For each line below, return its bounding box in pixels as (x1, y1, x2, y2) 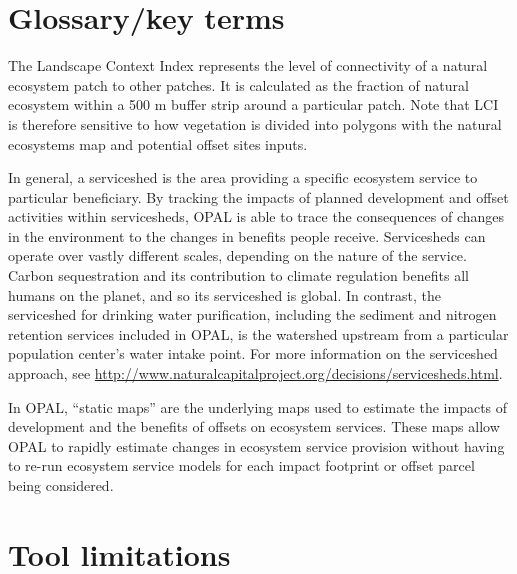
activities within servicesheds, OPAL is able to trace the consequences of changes (8, 206, 505, 227)
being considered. (8, 475, 114, 495)
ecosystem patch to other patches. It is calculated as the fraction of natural (8, 74, 469, 95)
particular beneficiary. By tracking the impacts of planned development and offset (8, 186, 509, 207)
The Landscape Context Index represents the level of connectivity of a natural (8, 55, 488, 76)
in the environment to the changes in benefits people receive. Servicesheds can (8, 225, 486, 246)
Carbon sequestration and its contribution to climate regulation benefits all (8, 265, 469, 286)
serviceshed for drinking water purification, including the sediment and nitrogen (8, 304, 497, 325)
